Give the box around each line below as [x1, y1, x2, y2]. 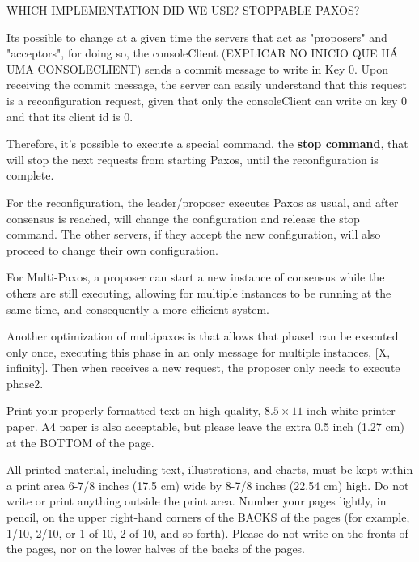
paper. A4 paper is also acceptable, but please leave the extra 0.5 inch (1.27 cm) [6, 418, 404, 435]
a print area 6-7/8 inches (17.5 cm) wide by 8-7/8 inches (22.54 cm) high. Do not [6, 476, 409, 493]
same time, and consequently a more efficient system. [6, 300, 269, 317]
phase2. [6, 374, 44, 391]
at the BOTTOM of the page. [6, 433, 154, 450]
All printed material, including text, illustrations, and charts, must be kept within [6, 461, 413, 478]
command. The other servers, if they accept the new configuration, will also [6, 226, 381, 243]
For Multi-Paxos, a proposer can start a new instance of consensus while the [6, 268, 385, 285]
